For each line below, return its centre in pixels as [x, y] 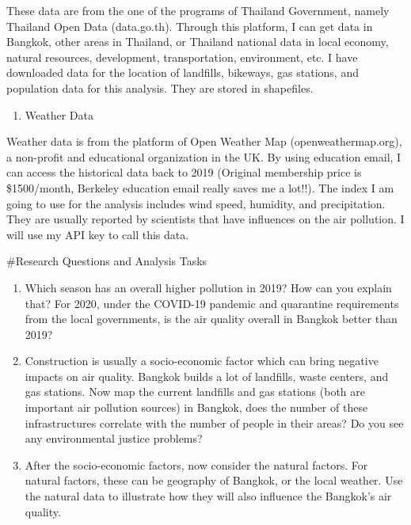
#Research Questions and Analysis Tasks [107, 261]
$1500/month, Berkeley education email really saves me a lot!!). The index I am [200, 187]
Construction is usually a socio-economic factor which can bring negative [202, 361]
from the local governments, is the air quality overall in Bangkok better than [211, 319]
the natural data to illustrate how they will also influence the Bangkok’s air [208, 496]
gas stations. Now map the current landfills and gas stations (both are [195, 392]
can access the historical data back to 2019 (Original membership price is [184, 172]
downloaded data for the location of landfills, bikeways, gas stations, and [183, 72]
